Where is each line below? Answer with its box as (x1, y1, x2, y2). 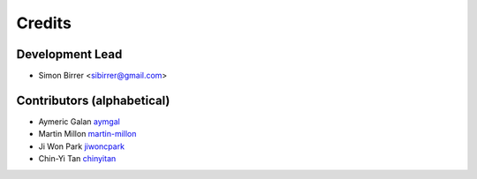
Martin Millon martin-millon (38, 129, 137, 139)
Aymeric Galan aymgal (38, 116, 121, 127)
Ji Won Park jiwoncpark (38, 141, 125, 152)
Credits (16, 13, 72, 33)
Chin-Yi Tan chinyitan (38, 153, 117, 164)
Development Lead (16, 47, 123, 62)
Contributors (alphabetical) (16, 93, 170, 108)
